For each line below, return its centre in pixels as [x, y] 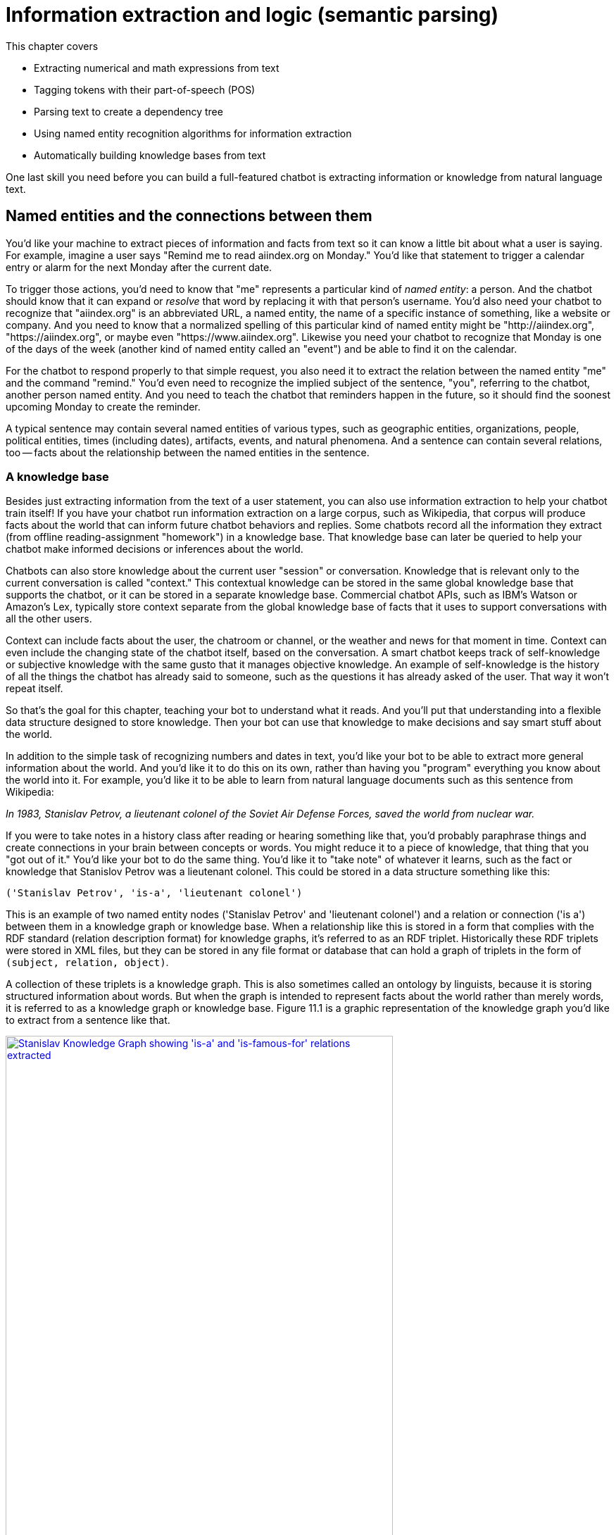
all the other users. [49, 619]
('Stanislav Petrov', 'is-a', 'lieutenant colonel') [154, 893]
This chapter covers [52, 46]
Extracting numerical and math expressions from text [157, 68]
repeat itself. [34, 689]
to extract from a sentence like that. [88, 1020]
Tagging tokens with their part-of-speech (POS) [145, 89]
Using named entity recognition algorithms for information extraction [193, 133]
